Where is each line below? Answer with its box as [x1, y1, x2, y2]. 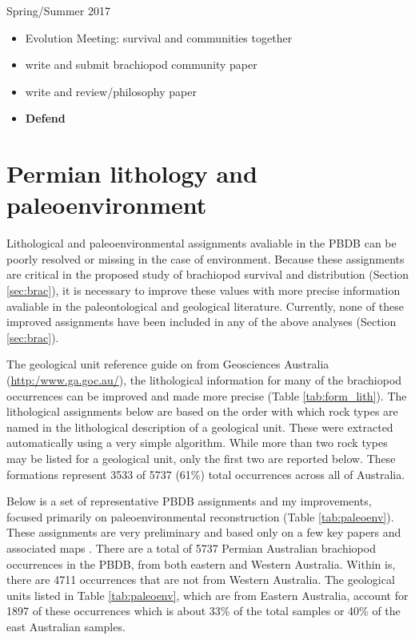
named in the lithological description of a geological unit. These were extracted [6, 418, 393, 435]
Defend [25, 110, 66, 127]
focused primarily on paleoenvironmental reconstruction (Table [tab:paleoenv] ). [6, 508, 394, 525]
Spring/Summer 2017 [6, 2, 110, 18]
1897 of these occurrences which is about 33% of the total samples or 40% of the [6, 602, 401, 619]
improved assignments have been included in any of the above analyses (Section [6, 313, 397, 330]
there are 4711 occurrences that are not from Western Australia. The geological [6, 571, 395, 588]
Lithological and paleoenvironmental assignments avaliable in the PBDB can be [6, 235, 397, 252]
